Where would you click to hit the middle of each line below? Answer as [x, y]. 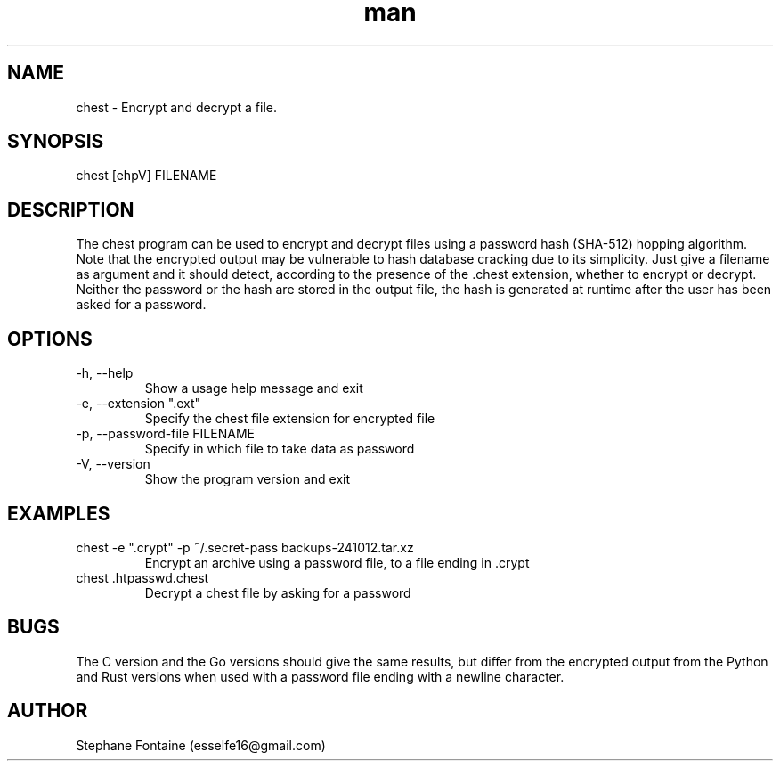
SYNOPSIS [56, 142]
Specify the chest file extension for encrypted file [290, 419]
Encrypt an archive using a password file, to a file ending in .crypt [337, 562]
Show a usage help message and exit [254, 388]
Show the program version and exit [247, 479]
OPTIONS [50, 339]
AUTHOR [48, 711]
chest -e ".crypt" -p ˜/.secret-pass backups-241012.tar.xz [245, 547]
